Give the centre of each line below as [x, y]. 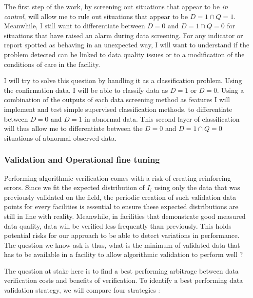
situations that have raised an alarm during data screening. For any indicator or [124, 35]
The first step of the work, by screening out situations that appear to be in [116, 6]
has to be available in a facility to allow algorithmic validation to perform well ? [124, 254]
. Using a [231, 90]
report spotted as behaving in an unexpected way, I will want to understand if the [127, 45]
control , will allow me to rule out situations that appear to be [96, 16]
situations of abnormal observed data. [60, 138]
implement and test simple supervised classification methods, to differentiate [118, 109]
